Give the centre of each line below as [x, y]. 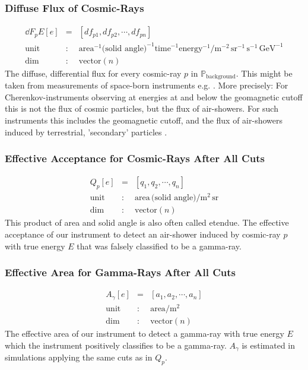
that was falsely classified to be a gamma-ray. [159, 246]
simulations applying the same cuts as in [79, 357]
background [221, 77]
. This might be [264, 73]
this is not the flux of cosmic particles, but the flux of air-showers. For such [142, 108]
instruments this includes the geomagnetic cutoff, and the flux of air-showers [144, 120]
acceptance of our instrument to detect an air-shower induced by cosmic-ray [143, 234]
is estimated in [269, 345]
